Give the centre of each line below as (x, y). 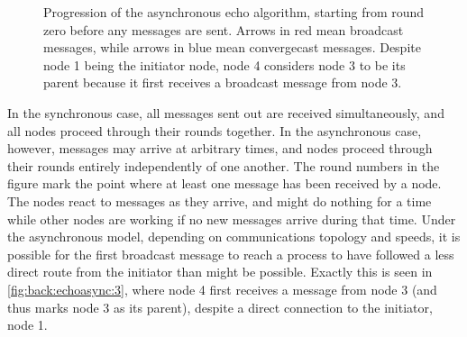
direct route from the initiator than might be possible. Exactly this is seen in (220, 272)
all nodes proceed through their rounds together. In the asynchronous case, (215, 130)
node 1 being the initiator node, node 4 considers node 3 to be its (224, 64)
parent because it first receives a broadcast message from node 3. (223, 82)
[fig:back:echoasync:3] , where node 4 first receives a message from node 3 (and (222, 289)
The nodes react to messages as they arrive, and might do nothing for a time (220, 200)
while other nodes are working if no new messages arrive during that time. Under (232, 219)
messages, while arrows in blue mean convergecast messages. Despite (232, 47)
